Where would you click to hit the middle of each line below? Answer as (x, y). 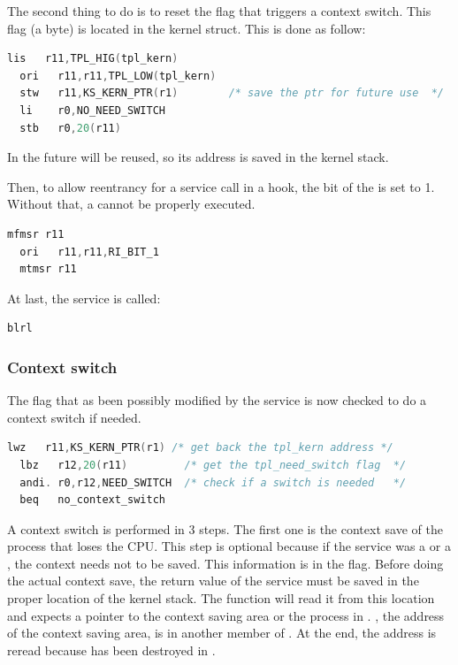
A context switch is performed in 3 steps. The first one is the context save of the (225, 528)
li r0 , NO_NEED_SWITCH (92, 110)
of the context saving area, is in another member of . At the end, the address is (222, 633)
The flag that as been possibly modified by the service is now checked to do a (217, 400)
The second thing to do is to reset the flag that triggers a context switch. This (219, 11)
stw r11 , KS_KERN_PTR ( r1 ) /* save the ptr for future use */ (232, 93)
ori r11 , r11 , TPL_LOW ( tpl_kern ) (118, 76)
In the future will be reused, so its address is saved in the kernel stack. (198, 157)
